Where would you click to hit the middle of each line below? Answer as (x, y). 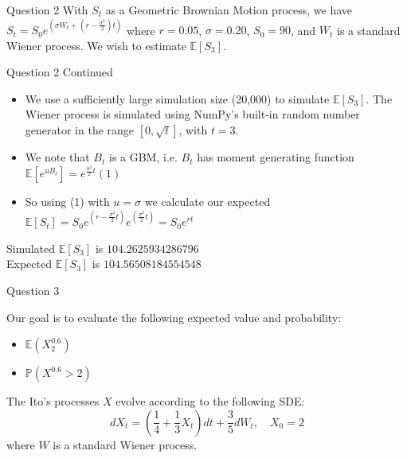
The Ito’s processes (53, 401)
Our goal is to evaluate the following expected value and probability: (174, 317)
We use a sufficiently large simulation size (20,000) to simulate (177, 98)
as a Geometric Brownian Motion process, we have (229, 10)
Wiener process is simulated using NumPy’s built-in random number (192, 114)
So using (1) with (67, 202)
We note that (57, 157)
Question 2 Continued (60, 72)
